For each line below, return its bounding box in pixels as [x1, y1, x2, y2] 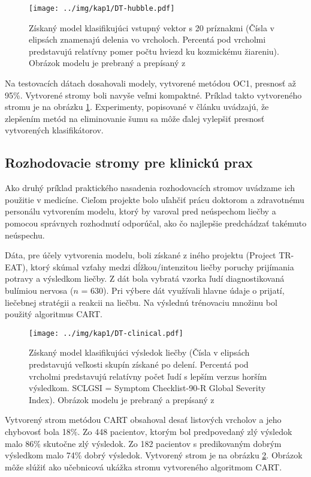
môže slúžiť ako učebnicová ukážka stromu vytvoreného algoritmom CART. [5, 460, 282, 473]
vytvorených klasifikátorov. [5, 124, 104, 136]
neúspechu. [5, 228, 45, 241]
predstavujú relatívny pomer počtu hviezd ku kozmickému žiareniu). [29, 44, 279, 57]
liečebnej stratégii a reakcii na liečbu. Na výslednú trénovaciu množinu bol [5, 296, 277, 308]
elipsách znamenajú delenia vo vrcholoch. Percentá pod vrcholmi [29, 33, 266, 46]
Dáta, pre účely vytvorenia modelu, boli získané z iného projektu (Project [5, 249, 276, 261]
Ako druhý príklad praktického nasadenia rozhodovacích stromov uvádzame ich [5, 181, 295, 194]
